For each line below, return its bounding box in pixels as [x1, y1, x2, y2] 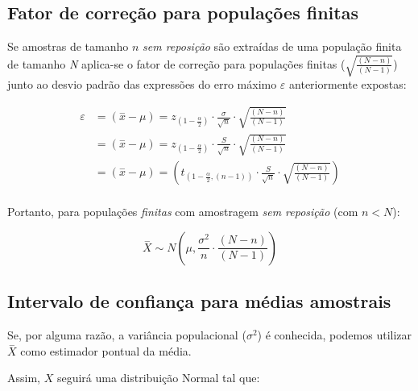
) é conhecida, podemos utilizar [257, 326, 412, 343]
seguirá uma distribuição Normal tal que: [56, 369, 260, 386]
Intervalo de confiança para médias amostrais [7, 289, 391, 314]
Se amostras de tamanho [7, 38, 129, 55]
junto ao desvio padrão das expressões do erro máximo [7, 76, 277, 93]
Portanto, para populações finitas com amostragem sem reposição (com [7, 203, 358, 220]
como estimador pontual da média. [20, 342, 192, 359]
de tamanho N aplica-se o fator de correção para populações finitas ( [7, 55, 346, 72]
